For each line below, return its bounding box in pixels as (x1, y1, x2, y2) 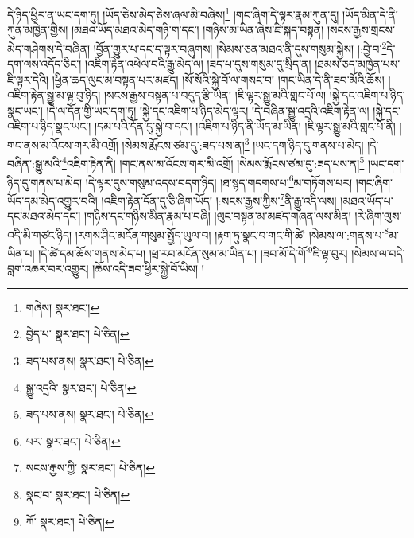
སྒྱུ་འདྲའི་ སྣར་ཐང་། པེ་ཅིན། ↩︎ (25, 379, 137, 396)
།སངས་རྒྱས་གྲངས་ (327, 21, 395, 38)
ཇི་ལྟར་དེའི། (7, 71, 49, 88)
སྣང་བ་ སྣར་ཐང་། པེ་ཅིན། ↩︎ (25, 485, 130, 502)
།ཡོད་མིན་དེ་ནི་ (342, 6, 398, 22)
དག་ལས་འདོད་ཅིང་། (7, 56, 82, 72)
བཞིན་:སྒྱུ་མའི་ (7, 154, 62, 171)
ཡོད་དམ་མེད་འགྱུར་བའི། (7, 192, 98, 209)
